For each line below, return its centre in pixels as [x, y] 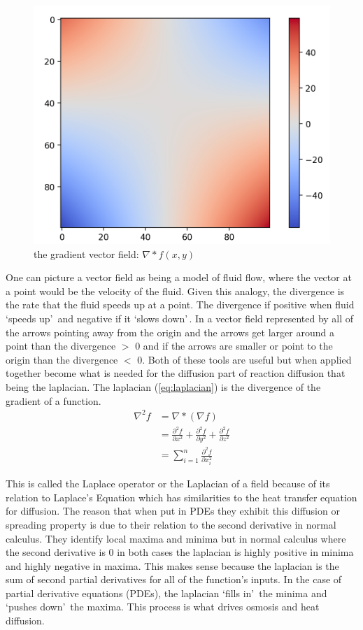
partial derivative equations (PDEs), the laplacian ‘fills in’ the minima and [166, 593]
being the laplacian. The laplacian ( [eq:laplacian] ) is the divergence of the [163, 387]
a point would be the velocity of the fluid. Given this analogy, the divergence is [175, 291]
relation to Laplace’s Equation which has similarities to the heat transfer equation [181, 497]
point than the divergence [61, 346]
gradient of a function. [54, 400]
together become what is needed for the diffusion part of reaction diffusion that [176, 373]
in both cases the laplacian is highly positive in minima [235, 552]
